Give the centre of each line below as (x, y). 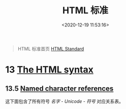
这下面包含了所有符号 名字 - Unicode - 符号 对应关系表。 (64, 101)
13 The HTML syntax (50, 70)
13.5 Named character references (59, 88)
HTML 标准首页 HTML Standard (51, 48)
